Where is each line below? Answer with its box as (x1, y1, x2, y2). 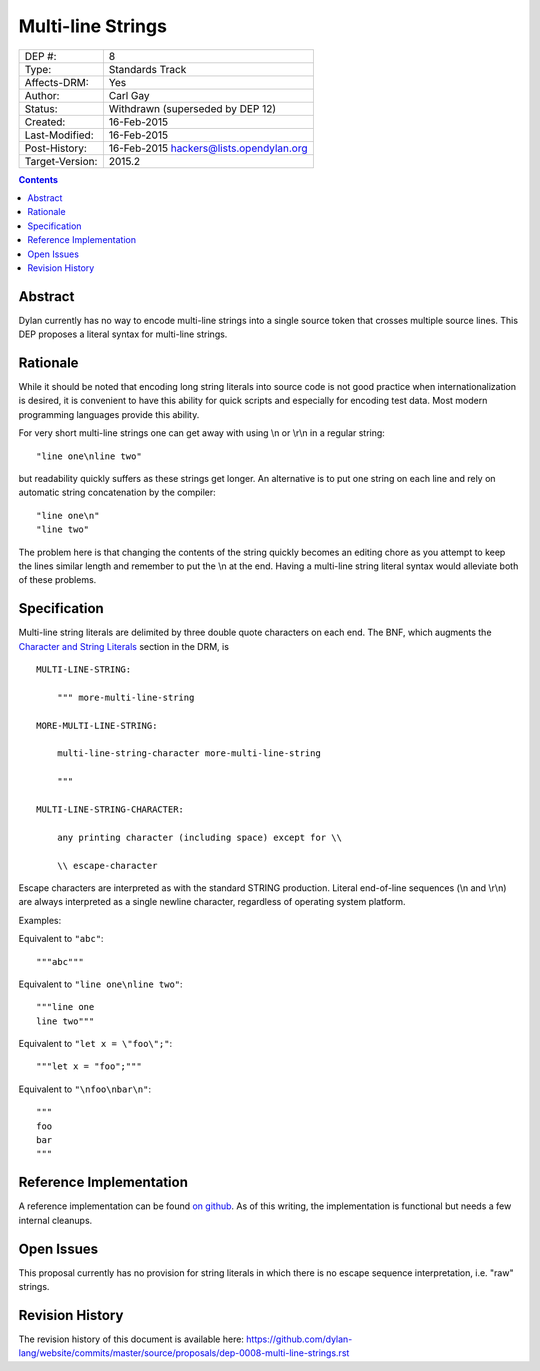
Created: (24, 115, 66, 129)
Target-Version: (24, 154, 98, 168)
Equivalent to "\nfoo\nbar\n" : (18, 1083, 152, 1095)
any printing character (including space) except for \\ (56, 831, 342, 843)
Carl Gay (108, 88, 150, 102)
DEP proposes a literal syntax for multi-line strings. (18, 328, 228, 340)
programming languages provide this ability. (18, 408, 200, 420)
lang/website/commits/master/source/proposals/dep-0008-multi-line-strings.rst (18, 1347, 350, 1359)
